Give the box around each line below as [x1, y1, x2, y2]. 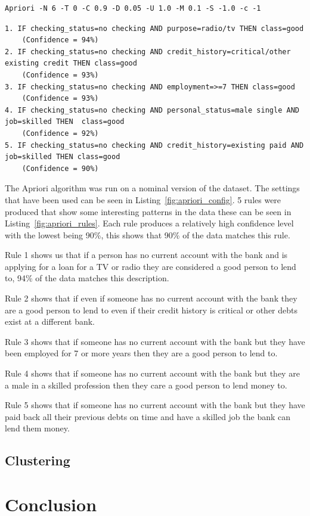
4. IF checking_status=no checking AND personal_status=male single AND [5, 105, 299, 114]
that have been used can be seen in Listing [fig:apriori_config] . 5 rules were [5, 193, 281, 206]
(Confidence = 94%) [21, 36, 99, 45]
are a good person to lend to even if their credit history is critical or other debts [5, 303, 298, 316]
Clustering [5, 451, 70, 470]
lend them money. [5, 422, 70, 434]
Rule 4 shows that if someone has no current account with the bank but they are [5, 367, 300, 380]
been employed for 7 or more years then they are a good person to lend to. [5, 347, 278, 359]
